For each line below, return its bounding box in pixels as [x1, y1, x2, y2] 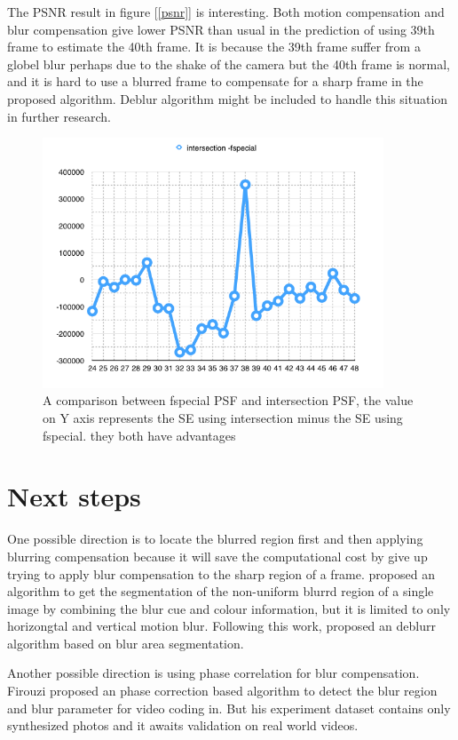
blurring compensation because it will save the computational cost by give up [7, 546, 428, 565]
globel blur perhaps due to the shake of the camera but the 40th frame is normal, [7, 54, 450, 73]
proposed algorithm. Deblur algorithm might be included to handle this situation [7, 89, 448, 107]
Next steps [7, 478, 141, 514]
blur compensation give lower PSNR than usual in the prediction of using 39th [7, 20, 435, 38]
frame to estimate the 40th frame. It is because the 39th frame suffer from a [7, 37, 421, 56]
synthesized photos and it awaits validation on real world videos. [7, 716, 359, 735]
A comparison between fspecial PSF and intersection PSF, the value [43, 391, 414, 410]
